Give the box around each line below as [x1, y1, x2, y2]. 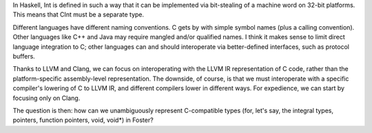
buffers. [12, 52, 36, 60]
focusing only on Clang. [12, 94, 81, 102]
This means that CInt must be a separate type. [12, 10, 145, 19]
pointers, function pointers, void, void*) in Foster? [12, 116, 154, 124]
